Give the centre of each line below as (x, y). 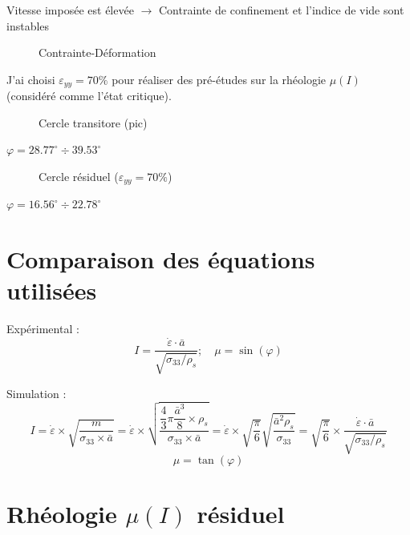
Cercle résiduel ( (79, 177)
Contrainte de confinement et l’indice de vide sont (281, 10)
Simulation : (37, 393)
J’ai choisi (31, 79)
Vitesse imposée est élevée (70, 10)
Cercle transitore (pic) (93, 122)
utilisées (52, 290)
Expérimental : (43, 329)
